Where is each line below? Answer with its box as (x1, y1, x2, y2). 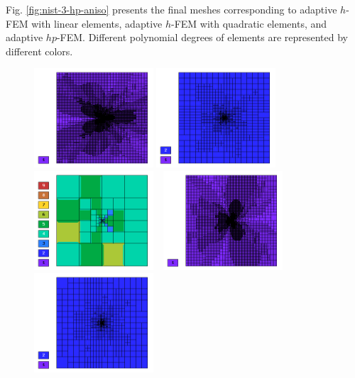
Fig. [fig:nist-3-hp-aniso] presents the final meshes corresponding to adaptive (6, 2, 337, 16)
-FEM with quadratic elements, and (170, 16, 327, 30)
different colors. (6, 43, 73, 58)
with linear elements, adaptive (31, 16, 163, 30)
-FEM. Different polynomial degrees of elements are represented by (56, 30, 349, 45)
